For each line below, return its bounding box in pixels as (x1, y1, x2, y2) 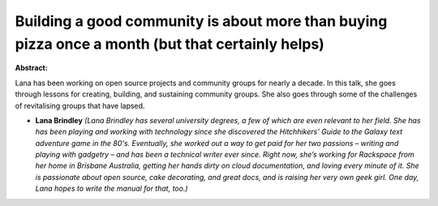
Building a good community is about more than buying (15, 12, 388, 30)
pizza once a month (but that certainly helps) (15, 35, 324, 53)
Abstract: (15, 63, 48, 73)
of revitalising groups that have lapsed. (15, 101, 145, 110)
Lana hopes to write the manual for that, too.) (35, 183, 188, 194)
